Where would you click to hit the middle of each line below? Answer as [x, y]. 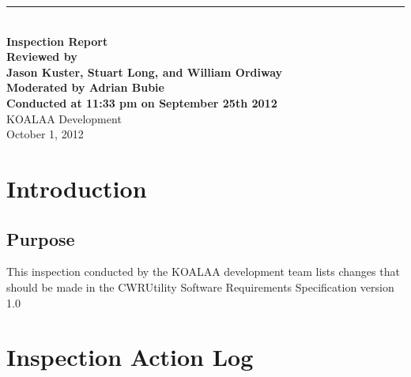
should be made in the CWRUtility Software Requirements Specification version [200, 287]
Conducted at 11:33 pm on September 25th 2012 [142, 102]
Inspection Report [57, 41]
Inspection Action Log [130, 357]
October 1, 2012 [45, 134]
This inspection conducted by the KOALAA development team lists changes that [203, 271]
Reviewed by [42, 57]
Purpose [41, 238]
